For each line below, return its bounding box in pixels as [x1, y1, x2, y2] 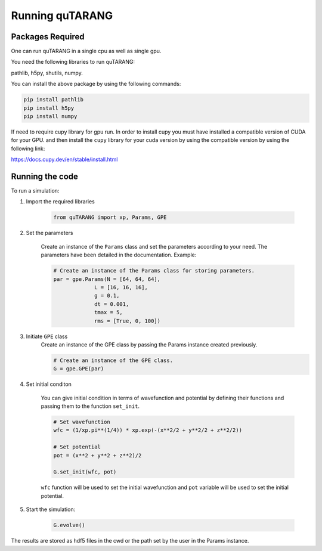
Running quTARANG [11, 9, 113, 22]
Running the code [11, 171, 79, 181]
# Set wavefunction [53, 419, 110, 426]
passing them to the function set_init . [41, 403, 140, 410]
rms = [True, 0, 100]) [94, 317, 161, 324]
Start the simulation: [26, 506, 76, 513]
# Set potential [53, 444, 101, 450]
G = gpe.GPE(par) [53, 366, 104, 372]
